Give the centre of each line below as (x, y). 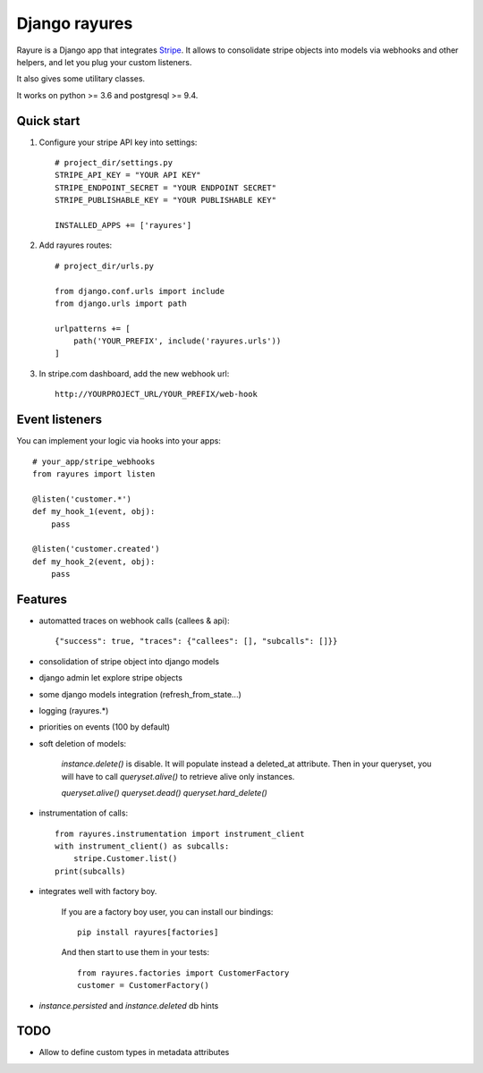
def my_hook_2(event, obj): (94, 562)
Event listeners (59, 420)
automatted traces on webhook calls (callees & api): (134, 621)
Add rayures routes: (76, 245)
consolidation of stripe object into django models (129, 661)
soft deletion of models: (83, 743)
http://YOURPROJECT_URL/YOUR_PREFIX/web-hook (157, 394)
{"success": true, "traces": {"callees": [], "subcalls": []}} (196, 641)
